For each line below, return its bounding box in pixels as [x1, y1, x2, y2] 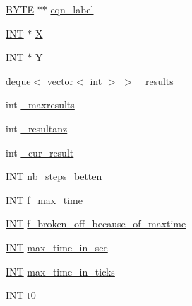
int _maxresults [6, 97, 75, 112]
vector [47, 73, 74, 88]
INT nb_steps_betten [6, 169, 102, 183]
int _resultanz [6, 120, 68, 135]
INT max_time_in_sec [6, 239, 108, 254]
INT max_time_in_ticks [6, 263, 115, 278]
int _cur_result [6, 144, 74, 159]
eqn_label [50, 2, 94, 16]
